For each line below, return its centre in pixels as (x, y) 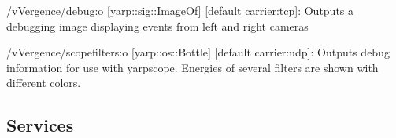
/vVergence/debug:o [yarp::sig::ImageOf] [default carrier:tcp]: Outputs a (180, 10)
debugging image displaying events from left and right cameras (157, 25)
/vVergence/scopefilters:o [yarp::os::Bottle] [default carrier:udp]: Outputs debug (198, 52)
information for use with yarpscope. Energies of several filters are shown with (192, 67)
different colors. (44, 83)
